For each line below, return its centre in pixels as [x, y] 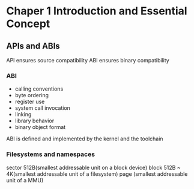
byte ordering [32, 95]
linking [23, 115]
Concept [28, 24]
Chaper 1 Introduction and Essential [97, 11]
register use [30, 102]
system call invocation [43, 108]
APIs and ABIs [33, 46]
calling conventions [39, 89]
